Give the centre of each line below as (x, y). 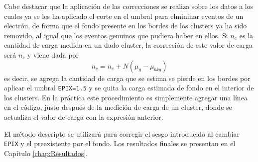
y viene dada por (53, 54)
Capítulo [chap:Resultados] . (46, 153)
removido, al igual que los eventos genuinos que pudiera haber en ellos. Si (116, 35)
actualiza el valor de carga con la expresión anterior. (84, 117)
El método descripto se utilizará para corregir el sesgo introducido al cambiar (122, 133)
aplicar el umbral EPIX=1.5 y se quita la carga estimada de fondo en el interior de (129, 88)
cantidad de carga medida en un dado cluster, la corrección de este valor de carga (128, 45)
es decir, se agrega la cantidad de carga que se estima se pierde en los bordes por (127, 78)
